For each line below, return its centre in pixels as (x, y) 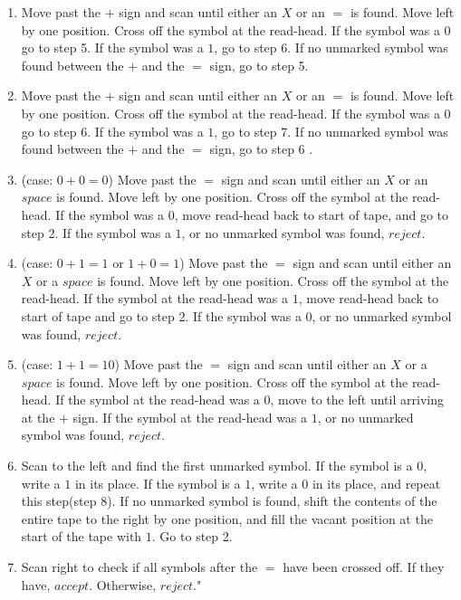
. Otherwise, (123, 584)
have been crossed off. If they (364, 567)
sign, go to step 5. (259, 65)
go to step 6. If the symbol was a (112, 131)
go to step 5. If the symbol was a (112, 48)
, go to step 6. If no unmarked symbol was (331, 48)
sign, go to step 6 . (261, 149)
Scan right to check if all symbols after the (139, 567)
